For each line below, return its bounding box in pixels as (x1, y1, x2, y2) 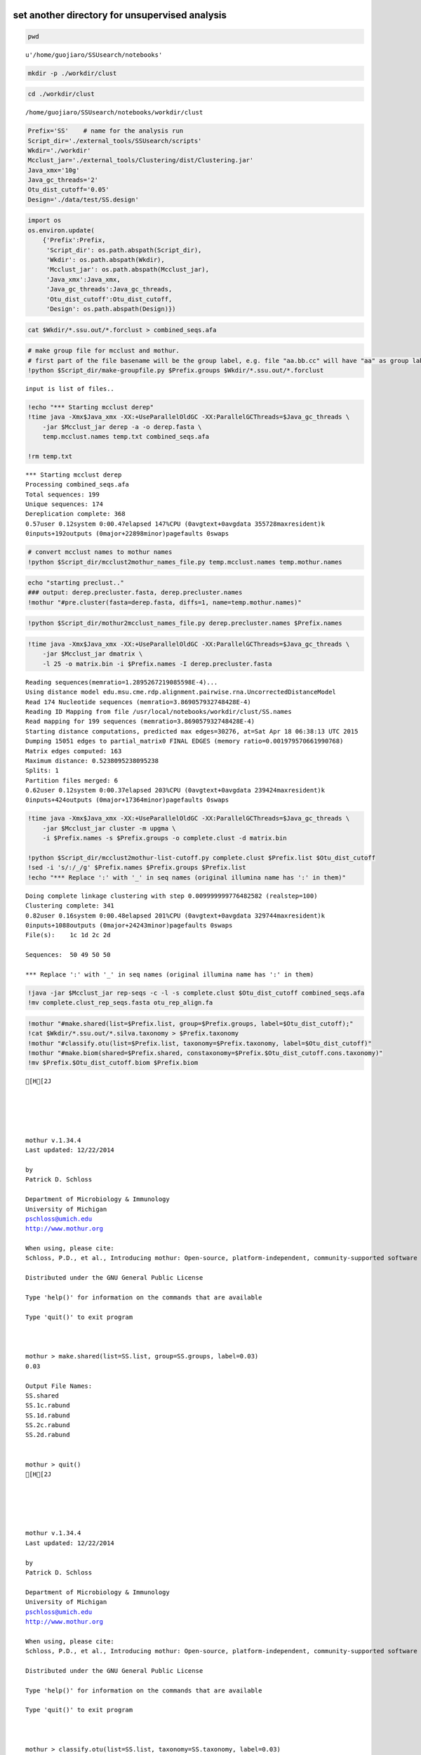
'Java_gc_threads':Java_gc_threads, (46, 285, 173, 293)
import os (27, 216, 62, 225)
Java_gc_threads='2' (27, 176, 98, 184)
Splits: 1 (25, 767, 59, 775)
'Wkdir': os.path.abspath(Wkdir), (46, 256, 165, 263)
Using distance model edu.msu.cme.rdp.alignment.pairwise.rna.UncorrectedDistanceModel (25, 688, 337, 696)
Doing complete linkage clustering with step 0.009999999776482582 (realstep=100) (25, 892, 318, 900)
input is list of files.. (25, 385, 115, 392)
